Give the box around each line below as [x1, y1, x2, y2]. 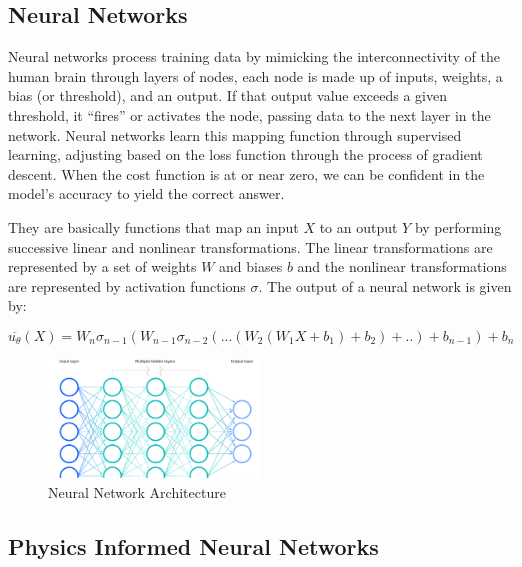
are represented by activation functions [8, 275, 246, 296]
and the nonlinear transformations [297, 256, 507, 277]
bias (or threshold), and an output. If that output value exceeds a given [8, 85, 448, 106]
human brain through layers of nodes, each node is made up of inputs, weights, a [8, 65, 503, 86]
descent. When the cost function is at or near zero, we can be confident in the [8, 163, 485, 184]
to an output [319, 216, 398, 237]
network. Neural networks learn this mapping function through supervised [8, 124, 462, 145]
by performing [414, 216, 502, 237]
